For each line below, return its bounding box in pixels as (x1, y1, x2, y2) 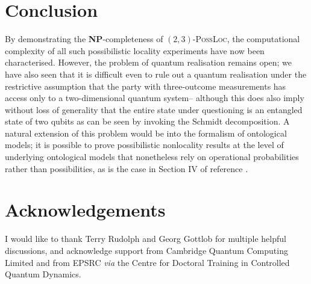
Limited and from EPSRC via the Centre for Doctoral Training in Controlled (5, 256, 290, 268)
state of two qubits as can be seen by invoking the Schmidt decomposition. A (5, 115, 290, 128)
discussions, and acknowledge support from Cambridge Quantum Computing (5, 244, 288, 256)
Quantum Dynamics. (5, 268, 81, 280)
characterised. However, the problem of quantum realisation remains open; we (5, 56, 292, 69)
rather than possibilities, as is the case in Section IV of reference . (5, 162, 248, 174)
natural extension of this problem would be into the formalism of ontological (5, 126, 287, 139)
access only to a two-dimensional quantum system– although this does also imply (5, 91, 304, 104)
